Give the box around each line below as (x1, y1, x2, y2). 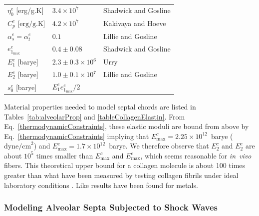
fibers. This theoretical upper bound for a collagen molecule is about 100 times (4, 160, 246, 170)
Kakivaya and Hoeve (103, 18, 166, 28)
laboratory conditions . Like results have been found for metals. (4, 179, 198, 190)
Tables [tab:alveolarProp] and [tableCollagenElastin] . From (4, 111, 185, 121)
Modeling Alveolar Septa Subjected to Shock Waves (4, 201, 218, 213)
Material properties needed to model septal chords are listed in (4, 101, 196, 111)
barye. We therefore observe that (109, 140, 209, 151)
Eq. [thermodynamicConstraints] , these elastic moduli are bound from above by (4, 121, 249, 131)
